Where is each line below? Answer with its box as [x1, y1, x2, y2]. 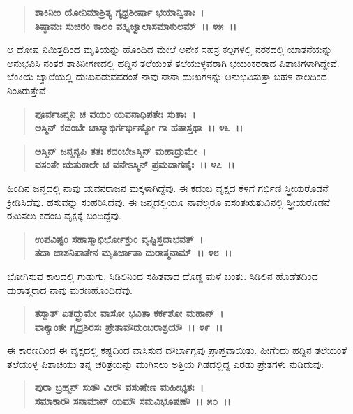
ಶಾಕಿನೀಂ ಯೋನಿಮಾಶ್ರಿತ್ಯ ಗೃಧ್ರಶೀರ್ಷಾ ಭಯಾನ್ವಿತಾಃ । [34, 5, 204, 19]
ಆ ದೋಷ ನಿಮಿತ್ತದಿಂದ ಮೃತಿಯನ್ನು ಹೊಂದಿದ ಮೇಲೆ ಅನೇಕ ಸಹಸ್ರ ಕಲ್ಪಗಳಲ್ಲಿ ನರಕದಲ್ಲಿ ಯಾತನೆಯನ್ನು [7, 42, 333, 57]
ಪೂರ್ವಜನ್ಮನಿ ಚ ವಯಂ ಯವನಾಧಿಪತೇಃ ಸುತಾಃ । [34, 106, 196, 121]
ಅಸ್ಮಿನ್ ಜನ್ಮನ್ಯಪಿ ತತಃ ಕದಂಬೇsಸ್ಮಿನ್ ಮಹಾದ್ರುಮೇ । [34, 143, 206, 158]
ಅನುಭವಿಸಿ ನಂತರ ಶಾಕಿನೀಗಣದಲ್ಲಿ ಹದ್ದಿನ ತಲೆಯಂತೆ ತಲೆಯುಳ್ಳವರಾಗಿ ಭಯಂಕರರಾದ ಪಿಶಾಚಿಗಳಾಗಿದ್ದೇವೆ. [7, 55, 340, 70]
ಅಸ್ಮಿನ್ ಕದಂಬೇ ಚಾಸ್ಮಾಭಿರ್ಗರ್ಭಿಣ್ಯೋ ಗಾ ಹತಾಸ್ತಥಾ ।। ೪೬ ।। [34, 120, 243, 135]
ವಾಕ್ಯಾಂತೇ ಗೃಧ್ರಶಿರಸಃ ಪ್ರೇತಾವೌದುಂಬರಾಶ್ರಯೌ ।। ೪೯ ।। [34, 319, 223, 334]
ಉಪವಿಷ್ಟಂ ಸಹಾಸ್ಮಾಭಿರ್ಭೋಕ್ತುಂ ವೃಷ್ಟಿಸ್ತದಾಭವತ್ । [34, 231, 204, 246]
